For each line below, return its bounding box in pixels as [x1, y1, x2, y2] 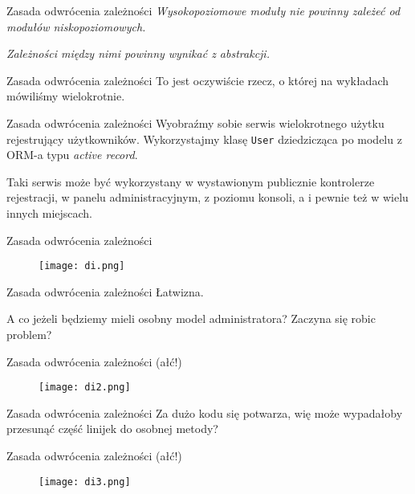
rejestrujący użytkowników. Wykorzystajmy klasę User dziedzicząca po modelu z [6, 130, 402, 147]
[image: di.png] [39, 260, 125, 272]
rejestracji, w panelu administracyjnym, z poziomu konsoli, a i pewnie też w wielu [6, 189, 409, 206]
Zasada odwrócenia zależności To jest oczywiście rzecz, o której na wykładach [6, 71, 389, 88]
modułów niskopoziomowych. [6, 18, 146, 35]
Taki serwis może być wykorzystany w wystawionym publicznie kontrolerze [6, 173, 375, 190]
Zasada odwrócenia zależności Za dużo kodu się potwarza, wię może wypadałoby [6, 404, 403, 421]
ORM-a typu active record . [6, 146, 138, 163]
